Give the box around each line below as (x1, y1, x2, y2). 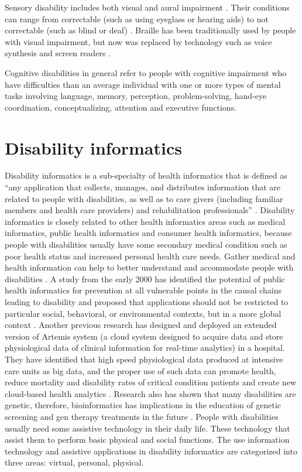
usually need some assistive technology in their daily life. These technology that (5, 422, 290, 434)
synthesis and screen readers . (5, 47, 111, 59)
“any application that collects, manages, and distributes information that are (5, 181, 281, 193)
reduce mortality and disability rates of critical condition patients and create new (5, 376, 297, 388)
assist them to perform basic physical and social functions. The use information (5, 433, 290, 446)
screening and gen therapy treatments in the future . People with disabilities (5, 410, 279, 422)
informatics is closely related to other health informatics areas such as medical (5, 215, 286, 227)
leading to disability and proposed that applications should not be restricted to (5, 296, 289, 307)
